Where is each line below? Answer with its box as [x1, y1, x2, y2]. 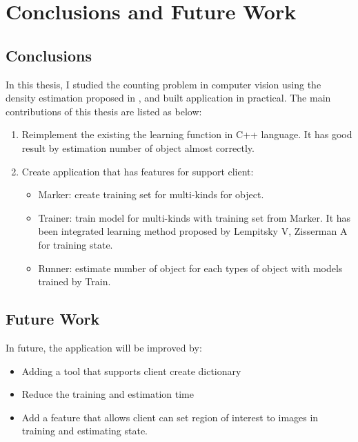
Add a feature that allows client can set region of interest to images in [21, 410, 319, 424]
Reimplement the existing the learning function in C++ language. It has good [21, 127, 352, 142]
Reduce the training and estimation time [21, 387, 194, 401]
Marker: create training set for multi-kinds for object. [38, 187, 264, 202]
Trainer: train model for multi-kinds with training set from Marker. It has [38, 210, 351, 224]
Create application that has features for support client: [21, 164, 254, 178]
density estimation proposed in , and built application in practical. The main [6, 90, 331, 105]
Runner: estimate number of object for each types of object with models [38, 260, 343, 275]
